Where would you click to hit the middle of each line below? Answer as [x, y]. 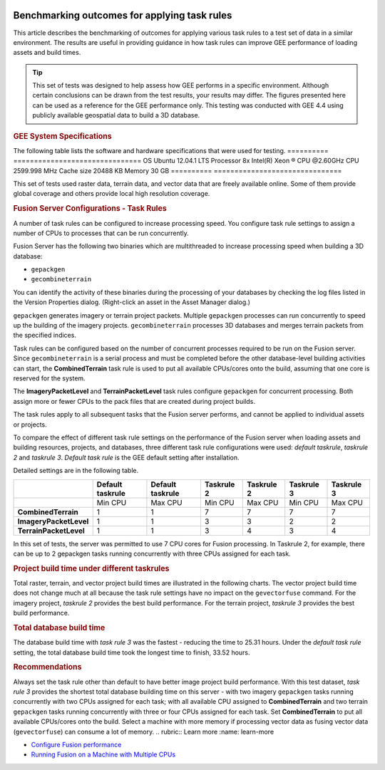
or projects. [30, 425]
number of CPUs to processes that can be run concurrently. [101, 233]
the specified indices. [45, 335]
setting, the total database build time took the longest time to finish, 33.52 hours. [132, 652]
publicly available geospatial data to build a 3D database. [116, 115]
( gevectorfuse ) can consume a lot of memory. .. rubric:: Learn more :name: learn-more [144, 732]
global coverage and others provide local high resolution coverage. [112, 194]
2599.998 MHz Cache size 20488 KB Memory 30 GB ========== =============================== [178, 170]
